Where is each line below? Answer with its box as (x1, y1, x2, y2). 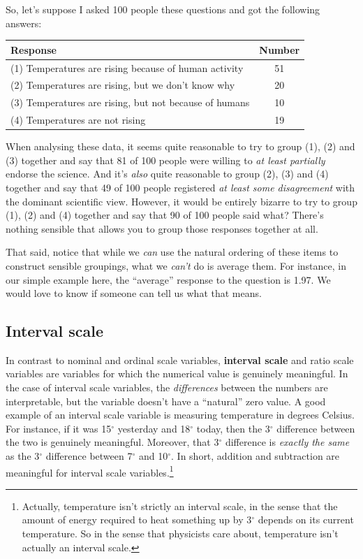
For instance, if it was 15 (6, 421, 112, 435)
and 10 (138, 449, 168, 463)
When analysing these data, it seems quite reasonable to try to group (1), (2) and (6, 139, 355, 154)
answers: (6, 15, 42, 30)
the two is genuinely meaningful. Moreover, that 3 (6, 435, 219, 449)
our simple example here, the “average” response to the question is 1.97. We (6, 272, 331, 286)
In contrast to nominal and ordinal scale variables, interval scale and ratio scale (6, 352, 354, 367)
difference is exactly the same (225, 435, 350, 449)
